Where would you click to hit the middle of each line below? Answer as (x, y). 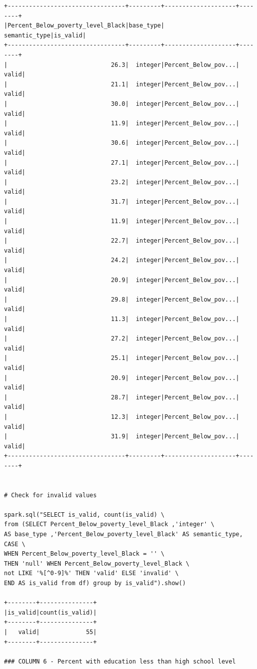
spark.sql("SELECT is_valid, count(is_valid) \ (84, 514)
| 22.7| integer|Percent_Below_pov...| (122, 241)
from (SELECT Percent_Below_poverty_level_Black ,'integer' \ (109, 524)
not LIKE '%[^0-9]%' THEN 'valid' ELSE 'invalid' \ (91, 573)
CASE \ (15, 544)
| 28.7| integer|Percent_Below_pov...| (122, 397)
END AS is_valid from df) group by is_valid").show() (95, 583)
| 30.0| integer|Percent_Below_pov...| (122, 104)
